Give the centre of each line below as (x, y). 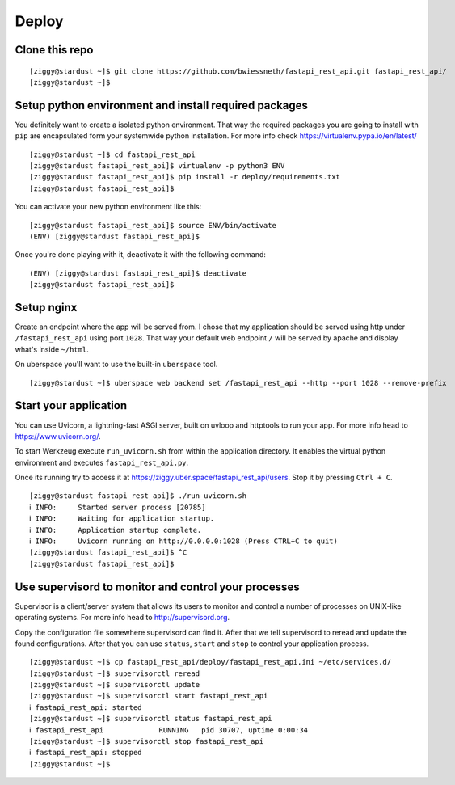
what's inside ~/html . (52, 349)
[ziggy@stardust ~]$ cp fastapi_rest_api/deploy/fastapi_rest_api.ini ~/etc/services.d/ (211, 662)
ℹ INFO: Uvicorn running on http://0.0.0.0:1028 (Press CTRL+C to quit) (184, 541)
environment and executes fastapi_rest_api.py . (102, 462)
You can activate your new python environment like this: (108, 207)
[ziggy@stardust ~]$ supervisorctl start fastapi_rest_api (149, 696)
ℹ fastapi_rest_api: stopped (86, 753)
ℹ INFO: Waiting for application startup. (122, 519)
